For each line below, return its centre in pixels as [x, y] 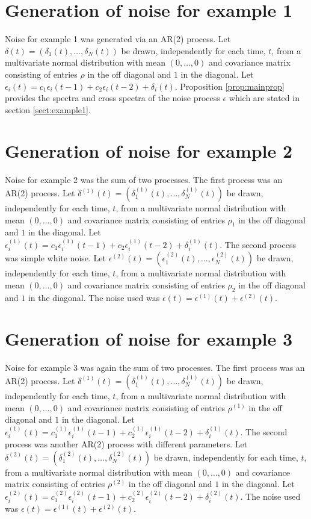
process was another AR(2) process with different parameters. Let [126, 443]
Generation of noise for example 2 [149, 151]
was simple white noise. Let [55, 258]
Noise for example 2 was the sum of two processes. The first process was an [144, 180]
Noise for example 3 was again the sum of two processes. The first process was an [155, 368]
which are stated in [264, 98]
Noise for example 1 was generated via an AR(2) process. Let [118, 39]
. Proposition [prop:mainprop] [229, 86]
